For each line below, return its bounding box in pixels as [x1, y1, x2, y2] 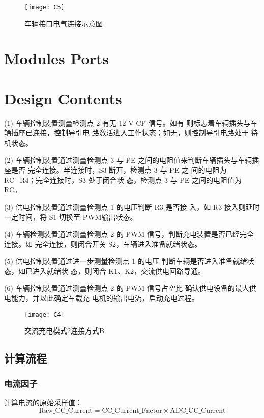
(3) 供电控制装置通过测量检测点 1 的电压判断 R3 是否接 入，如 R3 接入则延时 [4, 201, 260, 212]
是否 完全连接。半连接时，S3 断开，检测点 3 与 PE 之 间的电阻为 [11, 164, 227, 175]
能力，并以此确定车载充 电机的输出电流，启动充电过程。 [11, 293, 199, 303]
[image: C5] [24, 4, 65, 11]
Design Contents [4, 88, 122, 108]
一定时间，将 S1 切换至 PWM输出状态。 [4, 211, 137, 222]
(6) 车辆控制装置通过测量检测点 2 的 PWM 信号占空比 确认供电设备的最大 [4, 283, 249, 293]
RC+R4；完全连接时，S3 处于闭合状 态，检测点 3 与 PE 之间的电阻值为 [4, 174, 242, 185]
